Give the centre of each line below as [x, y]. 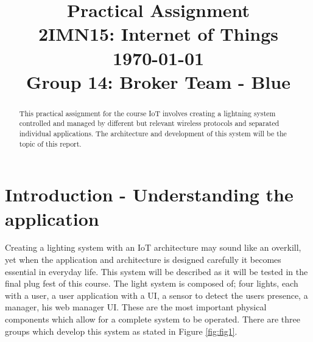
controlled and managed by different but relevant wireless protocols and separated [149, 123]
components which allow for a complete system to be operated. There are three [153, 319]
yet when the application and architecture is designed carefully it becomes [143, 260]
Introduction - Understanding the [149, 194]
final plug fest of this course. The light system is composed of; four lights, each [152, 283]
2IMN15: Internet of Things [158, 34]
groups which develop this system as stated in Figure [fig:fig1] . [121, 331]
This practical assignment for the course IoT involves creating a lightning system [147, 113]
